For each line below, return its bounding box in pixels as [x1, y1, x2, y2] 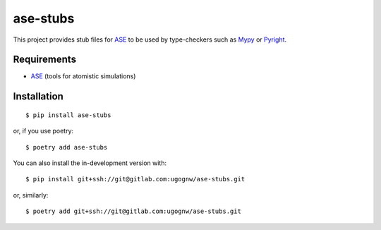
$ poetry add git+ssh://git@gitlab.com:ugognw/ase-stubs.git [25, 207, 241, 215]
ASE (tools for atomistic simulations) [30, 72, 136, 80]
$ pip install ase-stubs [25, 111, 111, 119]
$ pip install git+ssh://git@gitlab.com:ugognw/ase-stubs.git [25, 175, 246, 183]
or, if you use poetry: [13, 127, 74, 135]
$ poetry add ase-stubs [25, 143, 108, 151]
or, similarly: [13, 190, 49, 199]
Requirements [13, 54, 77, 66]
